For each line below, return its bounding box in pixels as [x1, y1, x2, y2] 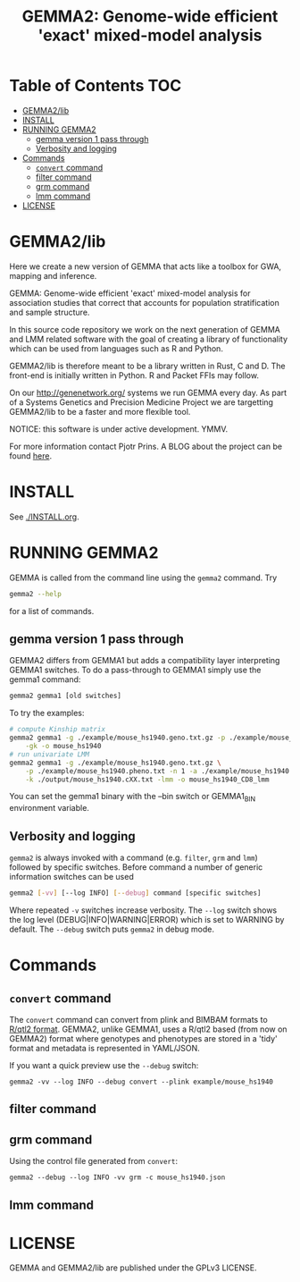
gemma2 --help [9, 589, 62, 598]
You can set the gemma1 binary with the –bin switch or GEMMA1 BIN [9, 791, 256, 804]
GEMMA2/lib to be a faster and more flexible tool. [9, 406, 191, 417]
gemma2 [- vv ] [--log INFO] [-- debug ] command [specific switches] [9, 889, 262, 898]
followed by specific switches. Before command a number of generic [9, 862, 263, 873]
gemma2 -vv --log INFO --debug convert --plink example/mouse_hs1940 [9, 1077, 274, 1086]
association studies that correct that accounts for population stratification [9, 297, 279, 308]
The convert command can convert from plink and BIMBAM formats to [9, 1014, 268, 1025]
